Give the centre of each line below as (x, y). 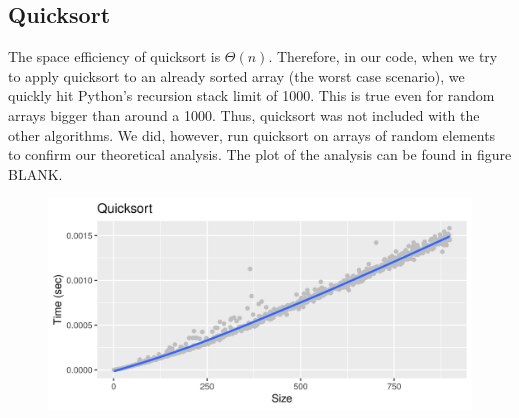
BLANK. (35, 173)
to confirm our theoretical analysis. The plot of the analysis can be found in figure (260, 154)
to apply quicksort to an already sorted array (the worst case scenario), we (236, 75)
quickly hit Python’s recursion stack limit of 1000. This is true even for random (251, 95)
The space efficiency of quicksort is (114, 56)
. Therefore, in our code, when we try (383, 56)
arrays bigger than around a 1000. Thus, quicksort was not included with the (244, 114)
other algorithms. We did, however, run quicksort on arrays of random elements (252, 134)
